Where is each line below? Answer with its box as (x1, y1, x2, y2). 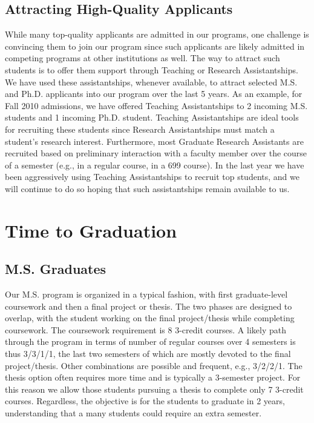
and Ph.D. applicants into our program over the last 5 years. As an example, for (5, 87, 303, 100)
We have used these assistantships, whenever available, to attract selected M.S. (5, 75, 298, 88)
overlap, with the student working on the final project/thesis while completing (5, 311, 295, 324)
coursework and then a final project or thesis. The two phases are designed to (5, 299, 292, 312)
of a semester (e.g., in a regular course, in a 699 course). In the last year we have (5, 158, 304, 171)
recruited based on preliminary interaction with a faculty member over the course (5, 147, 307, 159)
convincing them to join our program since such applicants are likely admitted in (5, 39, 305, 52)
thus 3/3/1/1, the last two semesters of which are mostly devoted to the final (5, 347, 291, 360)
